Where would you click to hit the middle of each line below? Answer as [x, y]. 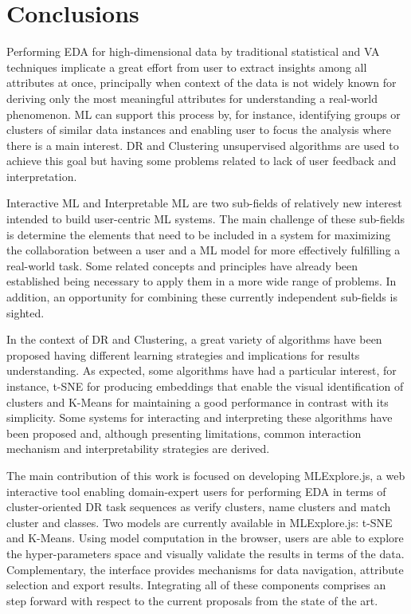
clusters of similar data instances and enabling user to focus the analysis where [199, 130]
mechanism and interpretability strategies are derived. [138, 449]
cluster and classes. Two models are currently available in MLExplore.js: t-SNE [200, 522]
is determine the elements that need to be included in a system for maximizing [199, 234]
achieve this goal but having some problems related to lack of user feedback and [202, 161]
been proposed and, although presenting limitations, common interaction [184, 433]
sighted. [25, 312]
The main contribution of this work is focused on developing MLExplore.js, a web [206, 475]
